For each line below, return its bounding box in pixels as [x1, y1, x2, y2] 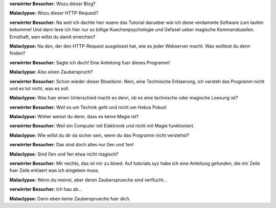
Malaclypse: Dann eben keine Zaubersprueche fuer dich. [9, 195, 131, 201]
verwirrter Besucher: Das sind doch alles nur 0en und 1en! [9, 142, 134, 148]
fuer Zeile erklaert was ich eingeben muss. [9, 167, 100, 173]
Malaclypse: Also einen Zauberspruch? [9, 69, 93, 75]
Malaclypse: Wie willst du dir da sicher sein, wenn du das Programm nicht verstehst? [9, 132, 189, 138]
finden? [9, 50, 26, 56]
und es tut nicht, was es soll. [9, 85, 70, 91]
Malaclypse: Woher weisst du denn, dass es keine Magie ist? [9, 114, 139, 120]
